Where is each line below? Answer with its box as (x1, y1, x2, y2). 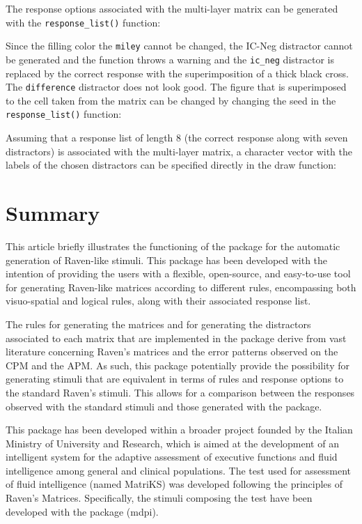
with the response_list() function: (6, 15, 161, 29)
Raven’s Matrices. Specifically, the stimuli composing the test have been (6, 491, 313, 505)
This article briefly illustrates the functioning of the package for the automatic (6, 238, 340, 253)
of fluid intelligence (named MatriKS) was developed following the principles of (6, 477, 343, 491)
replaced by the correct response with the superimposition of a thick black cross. (6, 65, 349, 80)
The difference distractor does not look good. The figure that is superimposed (6, 79, 347, 94)
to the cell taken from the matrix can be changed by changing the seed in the (6, 93, 336, 107)
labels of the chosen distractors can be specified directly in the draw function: (6, 157, 336, 172)
